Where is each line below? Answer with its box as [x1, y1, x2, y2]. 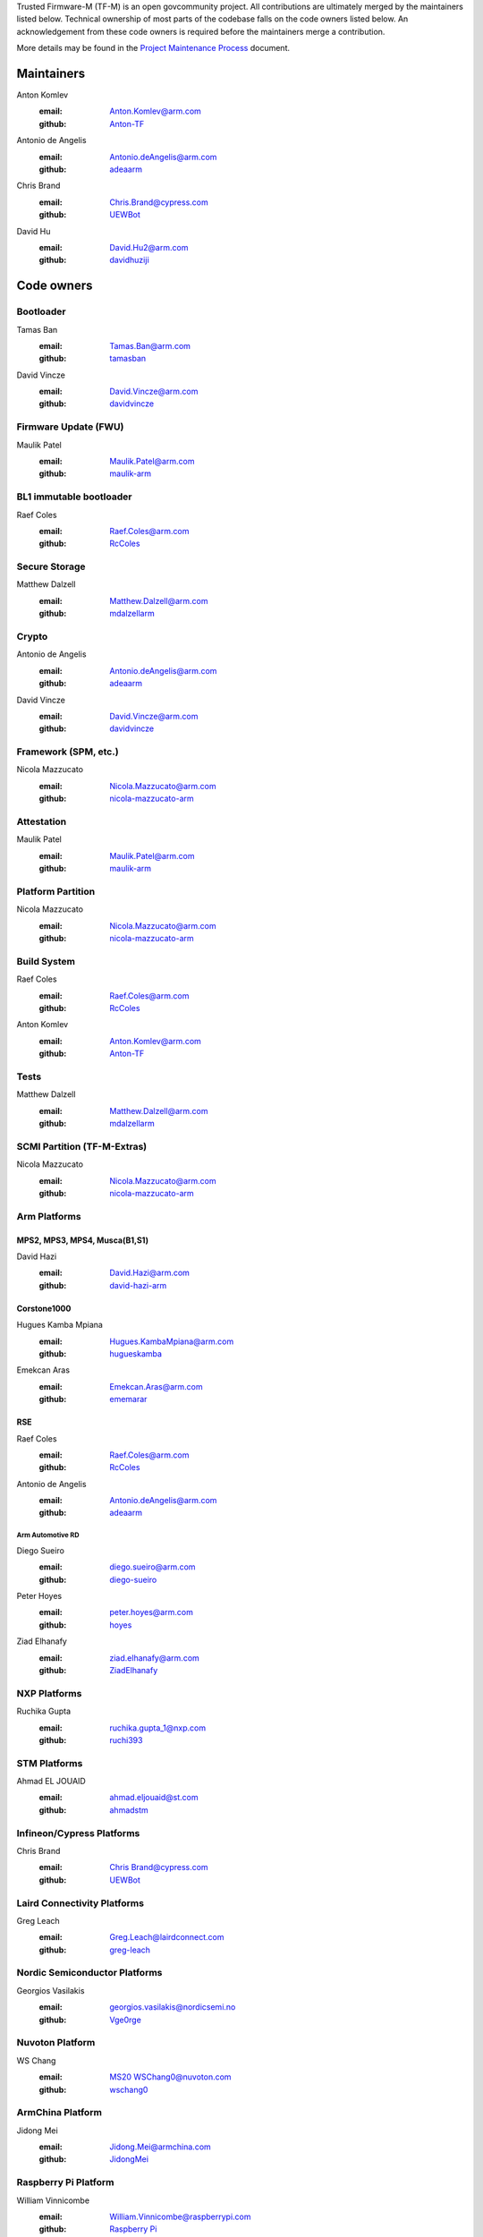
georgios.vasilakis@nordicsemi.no [109, 2002, 236, 2012]
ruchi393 [109, 1734, 143, 1745]
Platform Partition [16, 885, 96, 897]
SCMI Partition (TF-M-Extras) [16, 1140, 148, 1153]
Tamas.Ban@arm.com [109, 340, 191, 351]
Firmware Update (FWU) [16, 421, 124, 433]
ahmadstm [109, 1804, 149, 1816]
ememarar [109, 1394, 148, 1405]
